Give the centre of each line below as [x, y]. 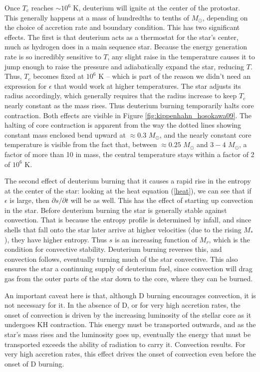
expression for [26, 86]
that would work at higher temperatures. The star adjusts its [147, 86]
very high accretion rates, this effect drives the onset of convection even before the [130, 354]
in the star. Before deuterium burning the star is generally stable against [116, 210]
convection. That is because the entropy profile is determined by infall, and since [128, 220]
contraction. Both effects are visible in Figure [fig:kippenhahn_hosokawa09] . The [128, 115]
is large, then [29, 200]
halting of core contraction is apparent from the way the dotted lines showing [123, 125]
